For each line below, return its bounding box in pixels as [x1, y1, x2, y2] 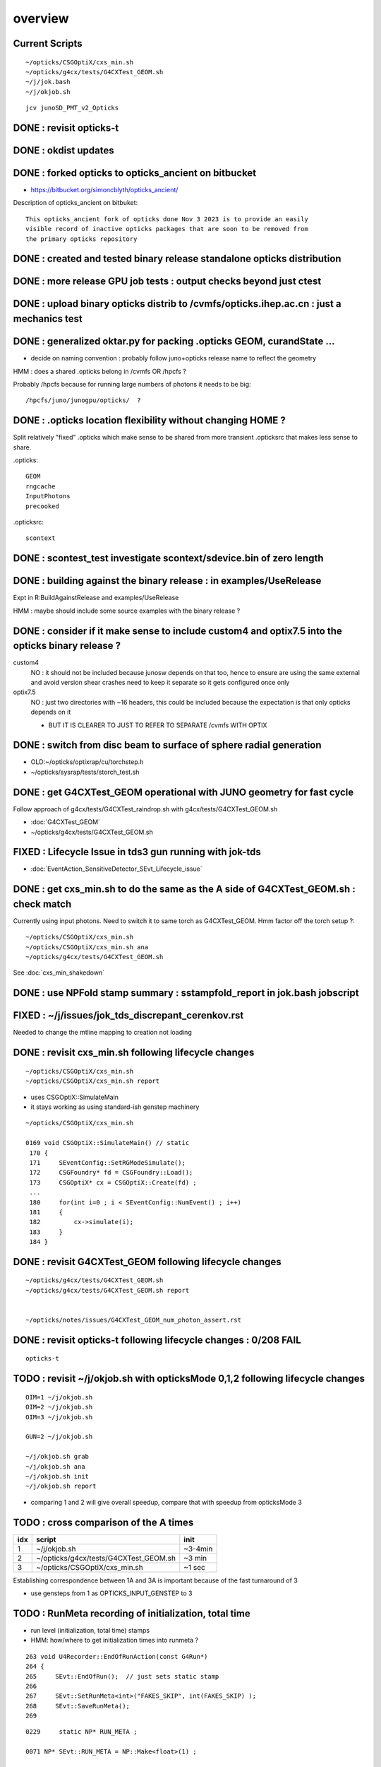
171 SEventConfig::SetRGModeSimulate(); [29, 1158, 186, 1166]
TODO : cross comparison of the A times [13, 1516, 194, 1528]
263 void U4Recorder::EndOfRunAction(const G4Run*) [25, 1652, 208, 1660]
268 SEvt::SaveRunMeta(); [25, 1702, 131, 1710]
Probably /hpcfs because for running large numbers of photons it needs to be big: [13, 380, 251, 388]
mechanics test [13, 313, 83, 325]
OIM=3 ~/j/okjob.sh [25, 1413, 93, 1421]
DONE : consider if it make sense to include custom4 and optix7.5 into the [13, 625, 342, 637]
